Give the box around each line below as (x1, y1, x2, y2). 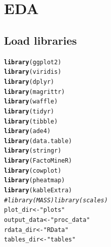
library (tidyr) (4, 107, 54, 115)
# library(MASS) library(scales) (4, 196, 108, 204)
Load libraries (4, 32, 77, 48)
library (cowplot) (4, 167, 61, 174)
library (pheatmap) (4, 177, 65, 184)
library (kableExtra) (4, 187, 72, 194)
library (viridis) (4, 68, 61, 76)
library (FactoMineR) (4, 157, 72, 165)
